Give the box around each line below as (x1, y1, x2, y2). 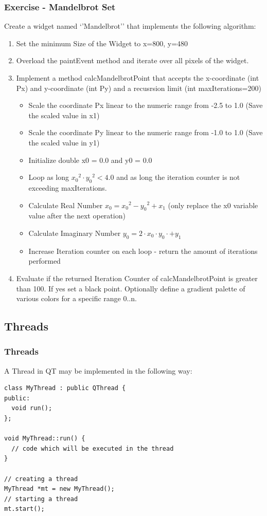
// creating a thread (4, 475, 78, 483)
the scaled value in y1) (28, 137, 100, 148)
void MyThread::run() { (4, 435, 85, 443)
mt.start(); (4, 505, 45, 513)
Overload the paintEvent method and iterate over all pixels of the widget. (16, 55, 249, 66)
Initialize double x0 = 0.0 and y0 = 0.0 (28, 154, 152, 165)
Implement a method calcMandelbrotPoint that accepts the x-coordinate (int (16, 72, 259, 83)
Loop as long (28, 172, 69, 182)
